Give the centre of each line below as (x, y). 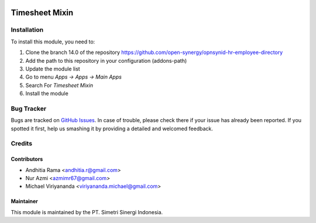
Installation (27, 30)
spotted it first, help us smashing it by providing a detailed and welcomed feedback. (112, 129)
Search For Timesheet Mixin (59, 85)
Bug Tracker (29, 109)
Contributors (27, 159)
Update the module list (53, 69)
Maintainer (24, 201)
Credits (21, 144)
